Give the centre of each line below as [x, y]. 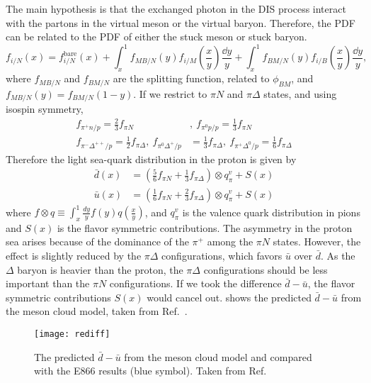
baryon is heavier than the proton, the [100, 269]
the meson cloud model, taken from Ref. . [97, 311]
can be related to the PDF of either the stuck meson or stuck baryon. [156, 37]
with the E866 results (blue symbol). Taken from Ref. [150, 371]
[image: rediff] [72, 334]
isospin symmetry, [45, 108]
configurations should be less [266, 269]
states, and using [300, 93]
